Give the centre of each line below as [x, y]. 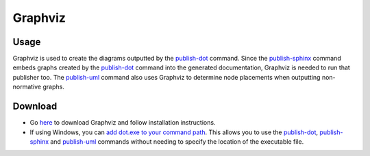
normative [27, 87]
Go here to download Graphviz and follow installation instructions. [123, 123]
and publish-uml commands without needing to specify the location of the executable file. [177, 141]
